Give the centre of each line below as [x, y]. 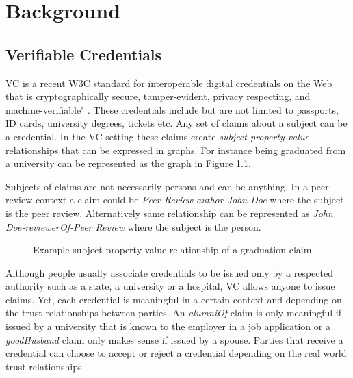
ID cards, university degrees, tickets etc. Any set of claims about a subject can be [176, 123]
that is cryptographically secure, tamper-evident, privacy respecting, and [158, 96]
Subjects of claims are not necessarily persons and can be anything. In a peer [167, 186]
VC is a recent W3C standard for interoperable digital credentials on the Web [169, 83]
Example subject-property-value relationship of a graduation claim [172, 250]
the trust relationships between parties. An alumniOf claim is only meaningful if [174, 313]
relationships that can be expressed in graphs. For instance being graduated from [176, 150]
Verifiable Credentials [84, 54]
